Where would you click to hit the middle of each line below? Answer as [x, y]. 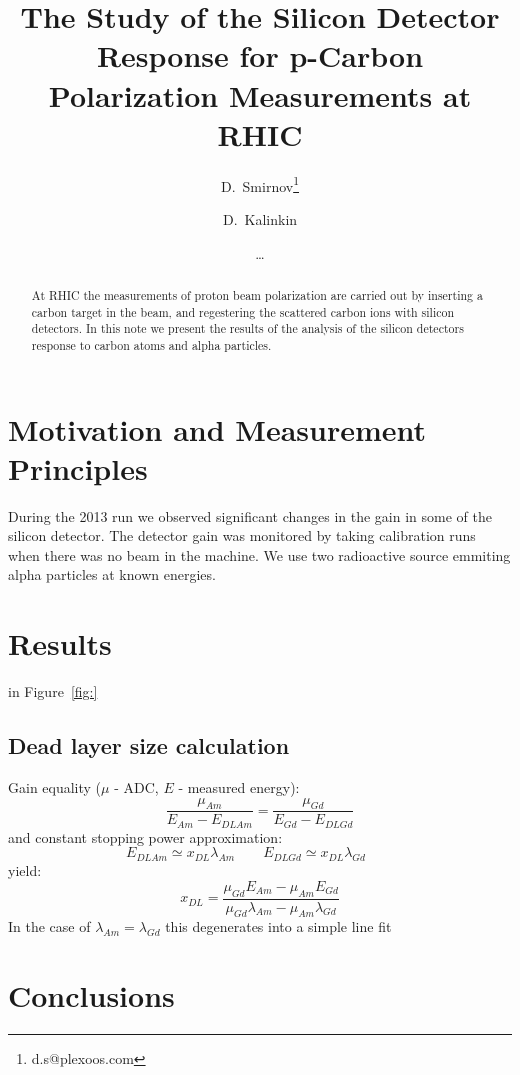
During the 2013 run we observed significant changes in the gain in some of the [250, 515]
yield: [25, 870]
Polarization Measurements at [260, 94]
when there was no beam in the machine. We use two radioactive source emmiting [259, 554]
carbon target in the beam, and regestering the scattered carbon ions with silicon [243, 311]
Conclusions [91, 995]
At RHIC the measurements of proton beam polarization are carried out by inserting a [257, 294]
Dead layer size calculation [149, 745]
